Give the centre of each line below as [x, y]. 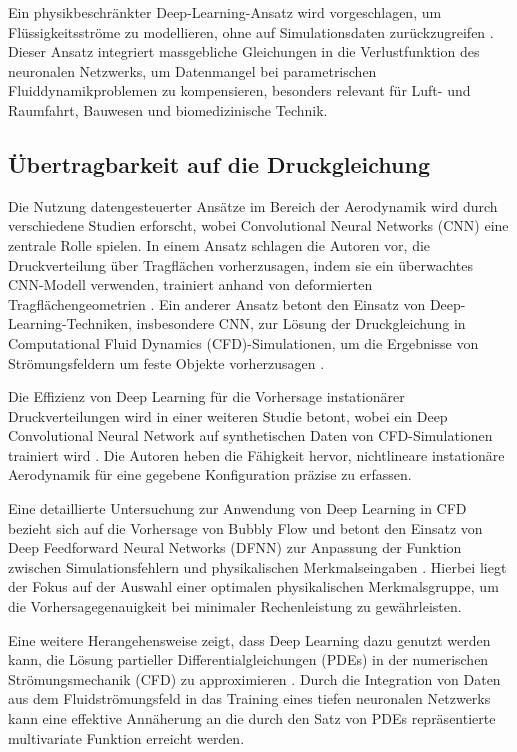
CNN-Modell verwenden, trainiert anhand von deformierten [190, 284]
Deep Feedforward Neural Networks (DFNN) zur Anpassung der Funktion [235, 547]
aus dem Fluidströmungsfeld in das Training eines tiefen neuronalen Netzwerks [249, 698]
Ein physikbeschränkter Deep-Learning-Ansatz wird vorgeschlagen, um [225, 12]
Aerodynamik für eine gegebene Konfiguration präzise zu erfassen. [210, 474]
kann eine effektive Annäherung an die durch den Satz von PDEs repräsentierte [252, 718]
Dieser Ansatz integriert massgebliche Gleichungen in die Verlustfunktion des [244, 51]
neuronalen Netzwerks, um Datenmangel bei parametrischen [192, 70]
